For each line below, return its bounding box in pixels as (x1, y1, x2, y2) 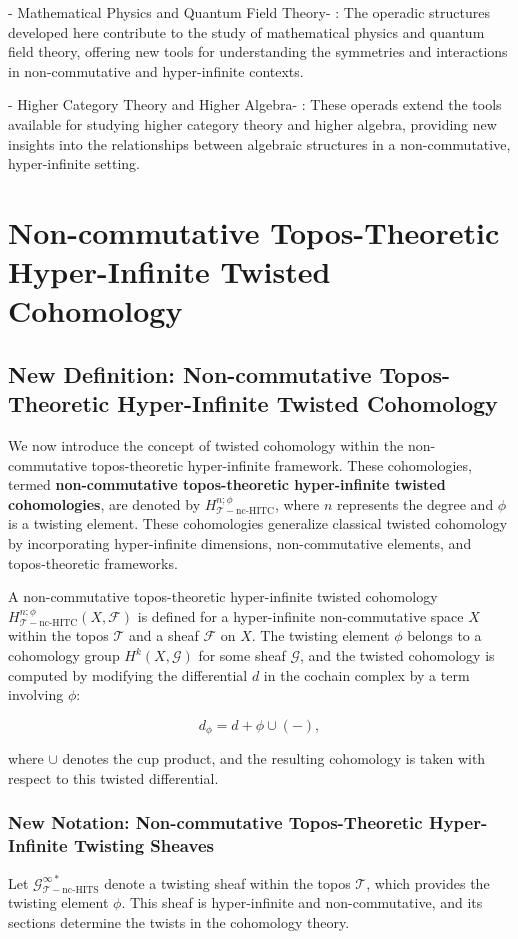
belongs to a (407, 625, 482, 646)
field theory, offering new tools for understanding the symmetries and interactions (8, 41, 508, 62)
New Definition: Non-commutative (8, 358, 372, 389)
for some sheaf (198, 645, 286, 666)
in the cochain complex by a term (263, 664, 470, 685)
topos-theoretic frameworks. (8, 552, 178, 573)
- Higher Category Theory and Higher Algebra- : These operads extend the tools (8, 94, 502, 115)
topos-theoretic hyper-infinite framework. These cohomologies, (91, 454, 472, 475)
